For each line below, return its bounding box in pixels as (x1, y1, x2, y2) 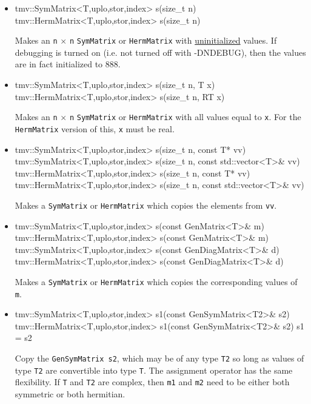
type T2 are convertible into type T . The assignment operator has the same (15, 363, 293, 376)
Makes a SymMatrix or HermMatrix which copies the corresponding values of (15, 275, 298, 288)
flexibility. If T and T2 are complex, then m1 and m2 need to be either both (15, 375, 290, 388)
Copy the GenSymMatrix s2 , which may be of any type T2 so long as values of (15, 352, 304, 365)
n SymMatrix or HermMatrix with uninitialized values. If (69, 34, 277, 47)
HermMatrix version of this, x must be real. (15, 122, 175, 135)
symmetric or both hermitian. (15, 388, 125, 400)
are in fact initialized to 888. (15, 58, 121, 70)
